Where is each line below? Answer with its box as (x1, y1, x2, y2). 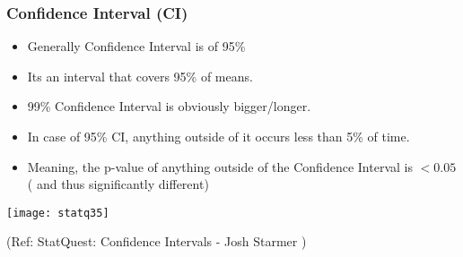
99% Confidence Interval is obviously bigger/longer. (27, 97, 311, 116)
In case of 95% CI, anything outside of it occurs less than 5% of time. (27, 127, 410, 145)
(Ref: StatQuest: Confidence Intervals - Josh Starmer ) (6, 232, 307, 251)
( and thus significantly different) (27, 175, 209, 193)
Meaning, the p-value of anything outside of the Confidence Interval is (27, 157, 413, 176)
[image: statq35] (6, 206, 109, 219)
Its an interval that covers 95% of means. (27, 66, 253, 85)
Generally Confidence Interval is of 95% (27, 37, 246, 56)
